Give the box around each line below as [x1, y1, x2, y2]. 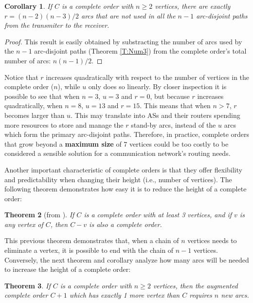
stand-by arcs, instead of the [131, 119, 216, 130]
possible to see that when [4, 91, 80, 101]
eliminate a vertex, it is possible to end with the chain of [4, 245, 174, 255]
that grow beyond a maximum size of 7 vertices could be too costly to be [4, 138, 229, 149]
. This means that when [140, 100, 211, 111]
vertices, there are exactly [155, 1, 231, 11]
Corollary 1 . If [4, 1, 52, 11]
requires [189, 290, 212, 300]
